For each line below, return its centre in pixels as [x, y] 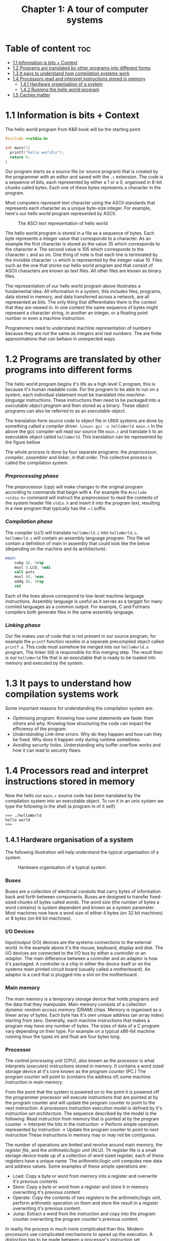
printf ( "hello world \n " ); [37, 152]
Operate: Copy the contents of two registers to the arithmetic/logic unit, [87, 1197]
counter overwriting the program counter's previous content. [75, 1219]
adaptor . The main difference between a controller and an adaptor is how [81, 959]
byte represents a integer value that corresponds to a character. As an [78, 238]
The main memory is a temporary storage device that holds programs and [82, 999]
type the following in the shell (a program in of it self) [60, 806]
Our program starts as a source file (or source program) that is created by [82, 172]
